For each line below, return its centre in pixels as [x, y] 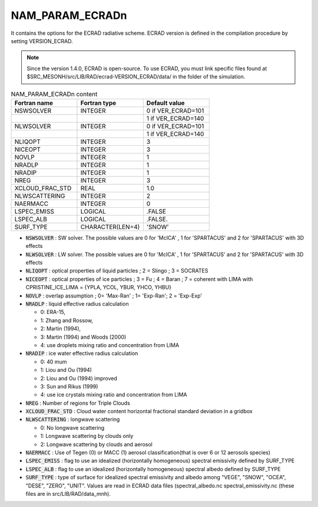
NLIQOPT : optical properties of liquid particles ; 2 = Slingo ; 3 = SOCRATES [117, 271]
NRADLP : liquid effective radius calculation [77, 304]
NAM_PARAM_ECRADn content [54, 94]
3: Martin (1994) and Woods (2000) [83, 337]
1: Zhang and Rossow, [67, 320]
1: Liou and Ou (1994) [66, 370]
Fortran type [98, 103]
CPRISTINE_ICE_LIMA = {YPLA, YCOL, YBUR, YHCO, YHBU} [99, 287]
